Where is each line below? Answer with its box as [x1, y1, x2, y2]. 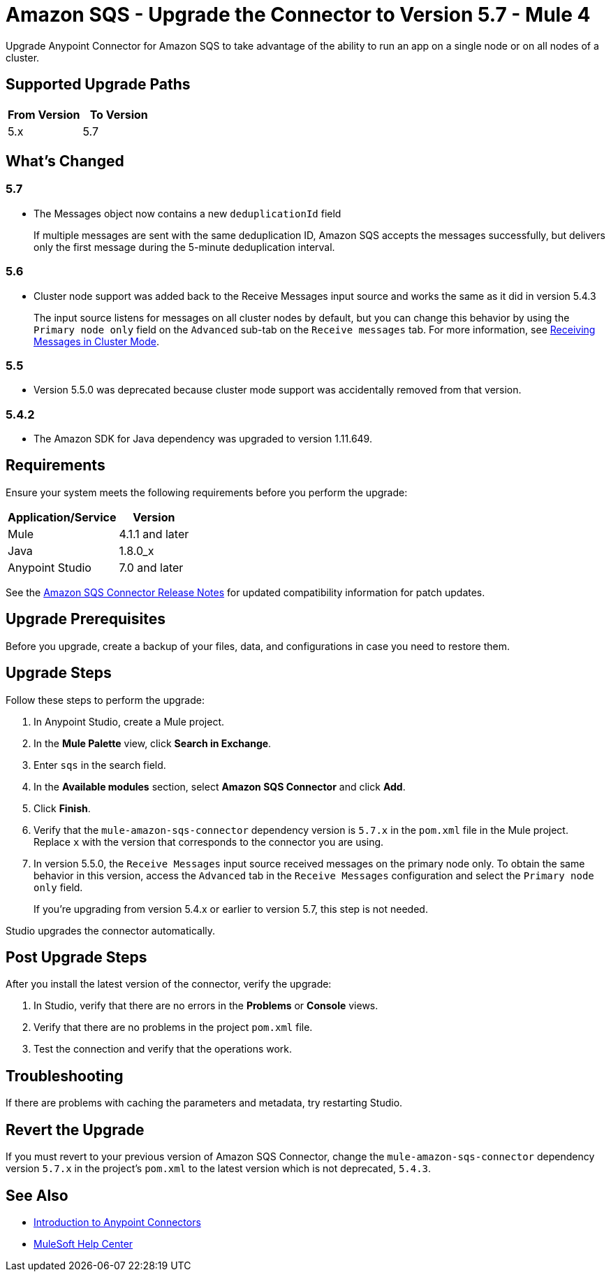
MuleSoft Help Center [34, 1237, 133, 1250]
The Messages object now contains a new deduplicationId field [34, 207, 341, 219]
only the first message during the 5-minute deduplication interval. [34, 240, 335, 253]
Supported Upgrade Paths [6, 75, 191, 94]
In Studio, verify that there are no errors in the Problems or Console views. [34, 1000, 378, 1012]
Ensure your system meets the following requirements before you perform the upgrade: [6, 486, 408, 498]
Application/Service [8, 510, 117, 524]
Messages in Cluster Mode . [34, 335, 160, 347]
